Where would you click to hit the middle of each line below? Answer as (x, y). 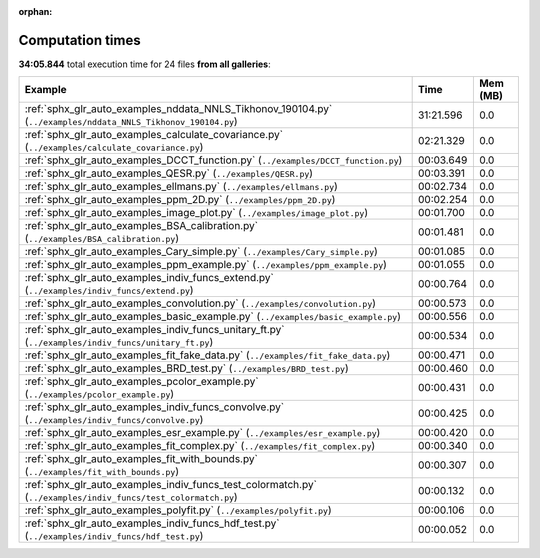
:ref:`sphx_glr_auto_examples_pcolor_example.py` (141, 382)
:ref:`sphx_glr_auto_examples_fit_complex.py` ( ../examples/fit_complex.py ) (200, 446)
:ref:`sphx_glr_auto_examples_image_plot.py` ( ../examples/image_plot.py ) (196, 213)
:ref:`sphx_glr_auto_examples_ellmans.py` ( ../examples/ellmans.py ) (181, 187)
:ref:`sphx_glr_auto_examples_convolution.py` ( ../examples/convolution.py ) (200, 303)
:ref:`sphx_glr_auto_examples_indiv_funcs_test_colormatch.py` (170, 485)
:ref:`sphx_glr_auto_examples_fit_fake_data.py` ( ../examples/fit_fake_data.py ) (207, 355)
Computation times (79, 40)
